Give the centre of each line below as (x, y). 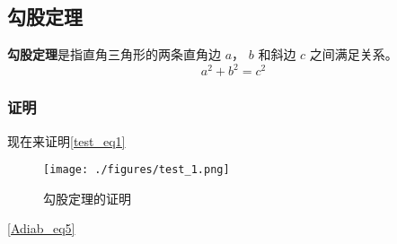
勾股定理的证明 (87, 198)
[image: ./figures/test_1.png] (137, 170)
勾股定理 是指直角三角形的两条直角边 (114, 54)
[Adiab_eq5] (41, 228)
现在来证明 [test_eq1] (66, 140)
